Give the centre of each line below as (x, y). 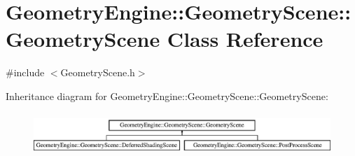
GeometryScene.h (98, 72)
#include (25, 72)
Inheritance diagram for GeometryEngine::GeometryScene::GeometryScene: (167, 95)
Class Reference (245, 39)
